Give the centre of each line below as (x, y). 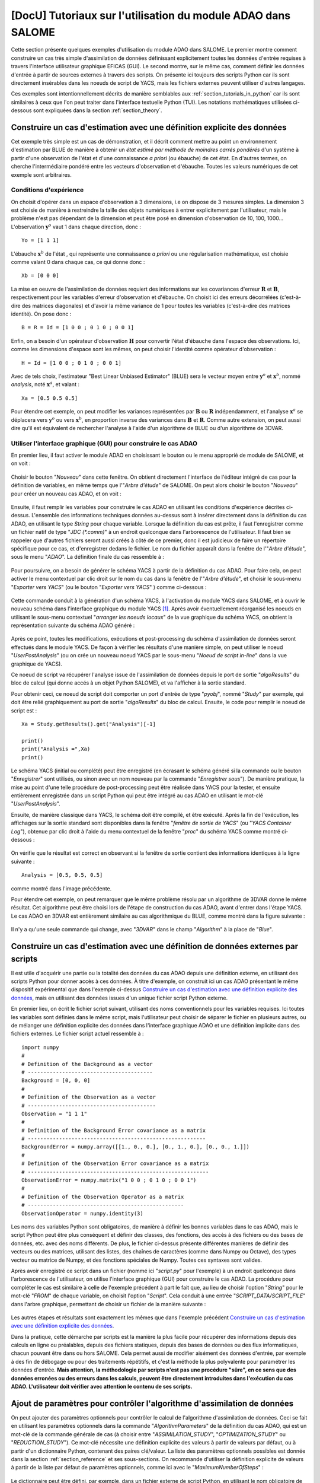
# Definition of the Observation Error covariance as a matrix (115, 1164)
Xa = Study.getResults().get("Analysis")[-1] (89, 724)
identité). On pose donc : (41, 314)
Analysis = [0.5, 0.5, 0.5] (62, 875)
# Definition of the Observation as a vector (89, 1097)
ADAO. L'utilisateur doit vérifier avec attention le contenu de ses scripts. (102, 1387)
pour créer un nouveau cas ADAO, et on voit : (66, 494)
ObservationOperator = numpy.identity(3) (82, 1213)
